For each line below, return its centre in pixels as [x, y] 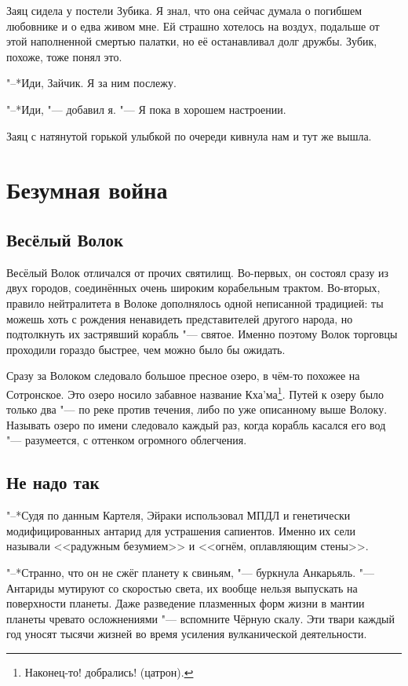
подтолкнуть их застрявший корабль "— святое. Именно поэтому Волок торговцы [202, 334]
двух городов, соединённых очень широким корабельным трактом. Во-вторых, [193, 288]
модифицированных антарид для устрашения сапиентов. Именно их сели [181, 530]
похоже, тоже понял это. [64, 56]
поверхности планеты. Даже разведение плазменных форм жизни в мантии [186, 603]
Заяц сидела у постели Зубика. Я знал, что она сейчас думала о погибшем [184, 10]
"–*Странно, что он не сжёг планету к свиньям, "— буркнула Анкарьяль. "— [191, 572]
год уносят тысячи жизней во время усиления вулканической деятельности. [187, 634]
